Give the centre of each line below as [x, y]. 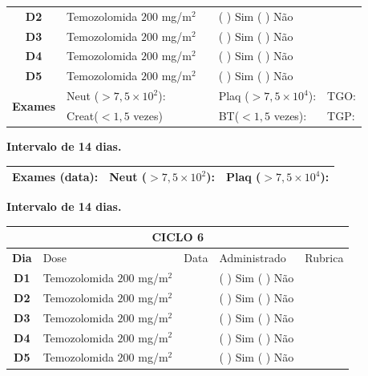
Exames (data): [55, 177]
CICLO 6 [178, 237]
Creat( [83, 115]
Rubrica [324, 258]
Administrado [253, 258]
